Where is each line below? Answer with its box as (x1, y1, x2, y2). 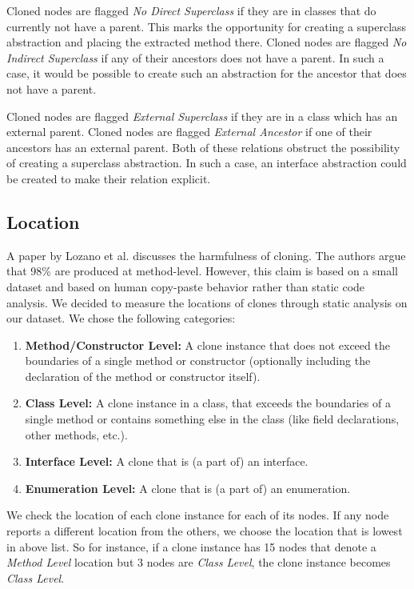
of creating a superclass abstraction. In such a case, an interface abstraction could (6, 154, 407, 171)
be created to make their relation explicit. (6, 170, 211, 186)
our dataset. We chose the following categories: (6, 310, 236, 327)
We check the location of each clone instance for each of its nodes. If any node (6, 507, 389, 523)
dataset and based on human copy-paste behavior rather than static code (6, 278, 365, 294)
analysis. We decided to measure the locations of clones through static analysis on (6, 294, 408, 311)
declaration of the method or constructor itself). (25, 367, 261, 384)
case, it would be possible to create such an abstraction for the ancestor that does (6, 65, 407, 82)
